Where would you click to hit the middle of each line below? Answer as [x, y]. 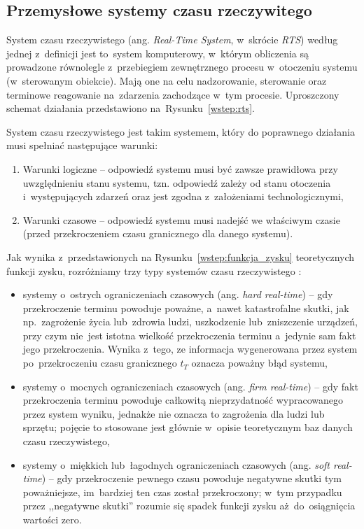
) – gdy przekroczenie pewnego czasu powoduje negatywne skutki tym [192, 478]
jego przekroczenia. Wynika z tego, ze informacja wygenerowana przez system [190, 349]
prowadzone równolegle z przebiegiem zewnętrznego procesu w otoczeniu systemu [182, 67]
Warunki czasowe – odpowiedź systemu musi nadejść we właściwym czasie [181, 219]
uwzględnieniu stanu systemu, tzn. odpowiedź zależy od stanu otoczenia [177, 182]
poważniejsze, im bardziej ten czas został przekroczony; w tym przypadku [182, 492]
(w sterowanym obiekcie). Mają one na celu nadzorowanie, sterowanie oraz [167, 80]
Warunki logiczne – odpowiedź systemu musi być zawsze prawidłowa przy [180, 168]
